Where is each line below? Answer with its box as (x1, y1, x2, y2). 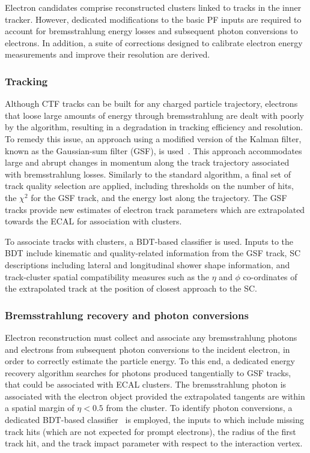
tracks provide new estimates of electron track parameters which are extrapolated (5, 203, 305, 215)
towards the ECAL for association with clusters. (5, 215, 182, 227)
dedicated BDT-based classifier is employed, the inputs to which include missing (5, 413, 304, 426)
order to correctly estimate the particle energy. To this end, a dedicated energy (5, 355, 296, 367)
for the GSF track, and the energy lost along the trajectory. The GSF (31, 191, 287, 203)
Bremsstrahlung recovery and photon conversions (5, 307, 249, 322)
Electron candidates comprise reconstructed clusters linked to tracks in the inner (5, 1, 302, 13)
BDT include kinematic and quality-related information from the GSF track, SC (5, 247, 301, 259)
